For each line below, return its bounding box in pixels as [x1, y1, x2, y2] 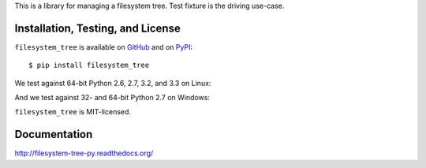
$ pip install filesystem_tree [28, 61, 150, 70]
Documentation [14, 128, 93, 141]
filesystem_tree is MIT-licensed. [14, 107, 132, 117]
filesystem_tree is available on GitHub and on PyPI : [14, 42, 193, 51]
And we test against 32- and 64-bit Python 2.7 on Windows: [14, 93, 211, 103]
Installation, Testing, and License [14, 21, 181, 35]
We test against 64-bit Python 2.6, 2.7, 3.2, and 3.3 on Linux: [14, 78, 211, 88]
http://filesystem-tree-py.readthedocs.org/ [14, 148, 154, 158]
